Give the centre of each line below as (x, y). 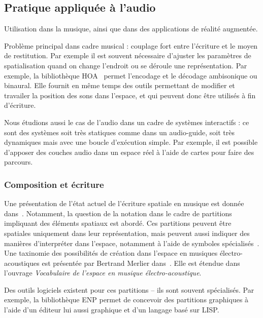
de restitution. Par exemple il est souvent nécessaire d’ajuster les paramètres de (128, 55)
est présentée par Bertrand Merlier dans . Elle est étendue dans (141, 263)
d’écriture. (20, 105)
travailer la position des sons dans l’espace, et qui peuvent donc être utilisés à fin (130, 95)
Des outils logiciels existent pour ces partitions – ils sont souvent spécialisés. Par (129, 289)
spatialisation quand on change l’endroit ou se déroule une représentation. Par (126, 65)
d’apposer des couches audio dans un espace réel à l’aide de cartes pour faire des (129, 152)
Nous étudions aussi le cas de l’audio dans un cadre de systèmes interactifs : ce (127, 122)
